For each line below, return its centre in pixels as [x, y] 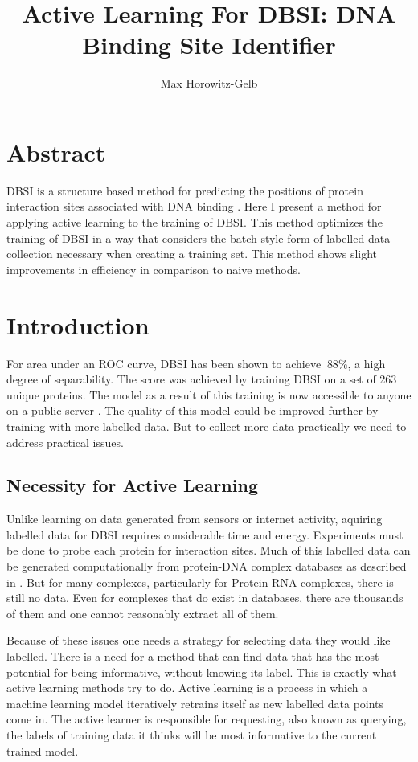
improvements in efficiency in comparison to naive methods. [154, 269]
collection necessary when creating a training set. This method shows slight [192, 254]
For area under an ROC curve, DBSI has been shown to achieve [164, 363]
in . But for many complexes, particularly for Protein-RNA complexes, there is [200, 582]
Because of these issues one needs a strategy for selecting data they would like [199, 640]
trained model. [43, 750]
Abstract [56, 152]
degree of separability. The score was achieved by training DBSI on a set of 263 [202, 379]
